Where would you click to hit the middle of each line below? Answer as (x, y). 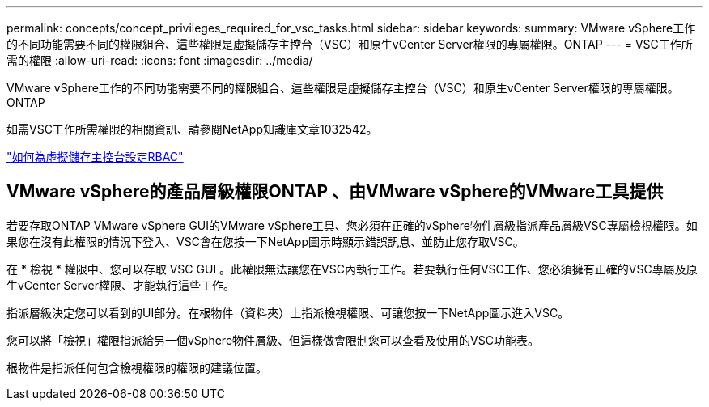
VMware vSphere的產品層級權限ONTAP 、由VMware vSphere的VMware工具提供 (335, 192)
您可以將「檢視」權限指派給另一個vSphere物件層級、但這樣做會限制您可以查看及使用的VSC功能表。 (273, 340)
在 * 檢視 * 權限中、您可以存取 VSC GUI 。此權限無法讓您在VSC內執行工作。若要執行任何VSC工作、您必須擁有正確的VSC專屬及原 (352, 269)
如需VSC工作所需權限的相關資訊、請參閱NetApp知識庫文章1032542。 (192, 129)
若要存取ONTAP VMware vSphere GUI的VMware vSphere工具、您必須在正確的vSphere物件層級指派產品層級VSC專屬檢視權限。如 (352, 225)
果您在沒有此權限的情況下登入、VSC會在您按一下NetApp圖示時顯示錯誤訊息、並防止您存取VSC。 (265, 241)
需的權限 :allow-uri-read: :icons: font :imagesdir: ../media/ (160, 60)
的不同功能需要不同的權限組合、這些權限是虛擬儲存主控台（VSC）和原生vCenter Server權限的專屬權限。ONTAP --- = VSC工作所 (350, 44)
